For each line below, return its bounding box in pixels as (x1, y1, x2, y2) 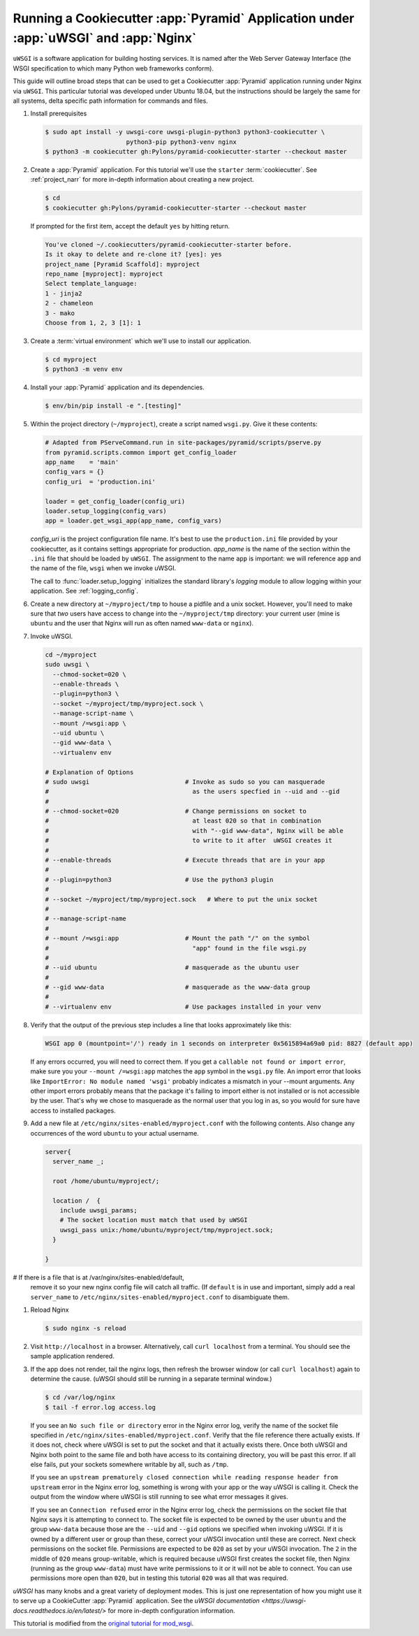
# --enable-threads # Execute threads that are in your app (45, 856, 325, 864)
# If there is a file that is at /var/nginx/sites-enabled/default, (13, 1273, 184, 1282)
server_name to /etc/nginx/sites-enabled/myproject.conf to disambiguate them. (30, 1293, 290, 1301)
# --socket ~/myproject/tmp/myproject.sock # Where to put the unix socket (45, 895, 318, 903)
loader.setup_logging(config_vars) (45, 507, 167, 515)
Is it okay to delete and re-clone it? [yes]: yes (45, 250, 223, 259)
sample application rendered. (30, 1352, 115, 1361)
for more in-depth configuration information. (108, 1606, 235, 1614)
